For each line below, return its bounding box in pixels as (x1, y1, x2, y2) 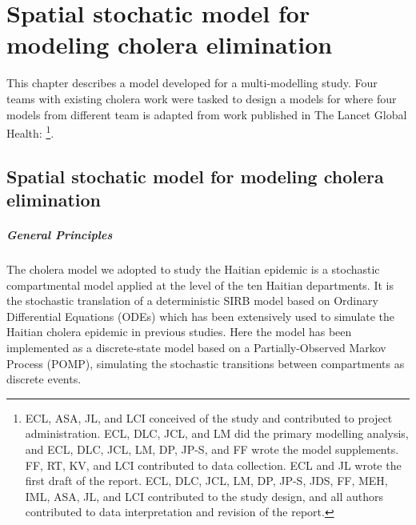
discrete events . (6, 371, 82, 387)
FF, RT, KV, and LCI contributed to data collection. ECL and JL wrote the (25, 456, 402, 473)
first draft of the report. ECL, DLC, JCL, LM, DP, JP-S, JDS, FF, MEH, (25, 472, 388, 489)
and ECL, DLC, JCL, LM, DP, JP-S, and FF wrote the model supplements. (25, 441, 399, 458)
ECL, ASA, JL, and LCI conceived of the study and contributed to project (25, 409, 393, 426)
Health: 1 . (6, 122, 54, 141)
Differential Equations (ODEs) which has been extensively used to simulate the (6, 307, 395, 324)
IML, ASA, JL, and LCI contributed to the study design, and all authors (25, 487, 383, 504)
